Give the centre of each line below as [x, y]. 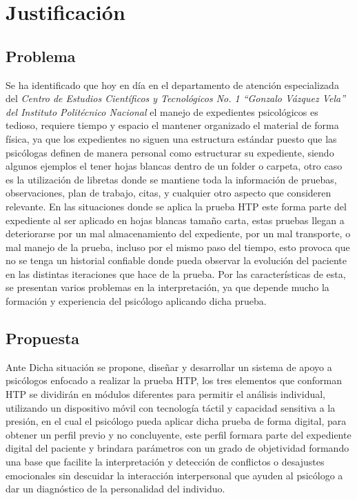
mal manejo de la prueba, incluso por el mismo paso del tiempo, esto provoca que [178, 247]
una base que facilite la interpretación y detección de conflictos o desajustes [165, 462]
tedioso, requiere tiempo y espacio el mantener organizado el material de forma [172, 125]
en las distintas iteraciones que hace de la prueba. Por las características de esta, [176, 273]
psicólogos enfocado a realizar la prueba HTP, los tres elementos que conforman [174, 380]
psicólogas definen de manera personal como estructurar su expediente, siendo [170, 152]
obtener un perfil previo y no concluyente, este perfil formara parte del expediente [178, 434]
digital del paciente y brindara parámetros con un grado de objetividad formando [177, 448]
